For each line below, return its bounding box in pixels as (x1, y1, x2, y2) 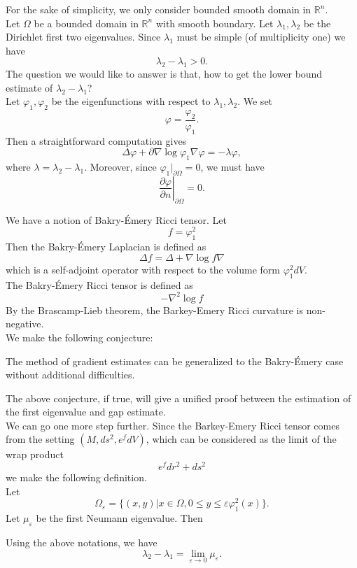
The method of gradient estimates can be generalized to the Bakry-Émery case (6, 353, 344, 368)
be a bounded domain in (34, 15, 139, 30)
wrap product (6, 447, 64, 462)
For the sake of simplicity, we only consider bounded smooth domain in (6, 2, 311, 16)
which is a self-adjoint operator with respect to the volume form (6, 262, 280, 276)
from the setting (6, 432, 75, 446)
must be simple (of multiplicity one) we (176, 29, 346, 44)
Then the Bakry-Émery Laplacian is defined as (6, 239, 206, 254)
